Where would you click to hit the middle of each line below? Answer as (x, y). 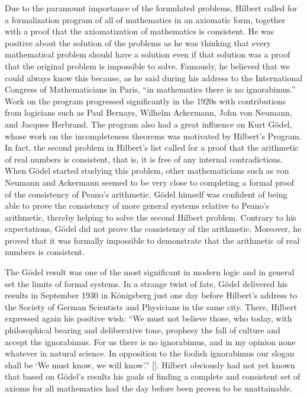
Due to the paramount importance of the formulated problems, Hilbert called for (151, 8)
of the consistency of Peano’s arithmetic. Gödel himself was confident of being (146, 194)
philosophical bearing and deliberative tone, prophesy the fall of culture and (143, 330)
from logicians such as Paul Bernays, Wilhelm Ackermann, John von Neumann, (148, 112)
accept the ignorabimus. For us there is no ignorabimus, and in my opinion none (150, 341)
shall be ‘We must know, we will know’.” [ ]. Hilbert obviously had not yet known (150, 364)
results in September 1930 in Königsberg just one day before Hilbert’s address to (151, 295)
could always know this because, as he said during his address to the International (154, 77)
